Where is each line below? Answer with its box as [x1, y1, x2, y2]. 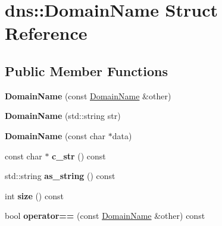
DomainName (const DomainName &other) [5, 89, 171, 102]
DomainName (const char [5, 129, 106, 142]
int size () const [5, 189, 64, 202]
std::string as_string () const [5, 169, 115, 182]
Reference [5, 21, 87, 45]
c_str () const [52, 149, 106, 162]
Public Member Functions [5, 61, 168, 80]
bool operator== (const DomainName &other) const [5, 209, 205, 222]
